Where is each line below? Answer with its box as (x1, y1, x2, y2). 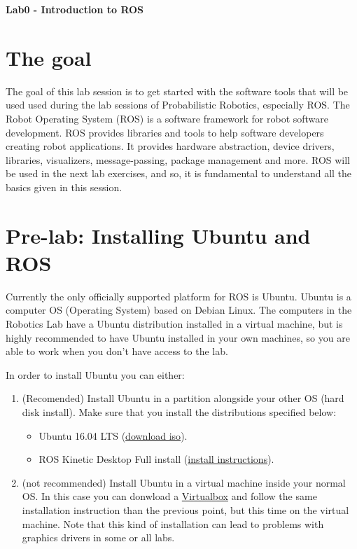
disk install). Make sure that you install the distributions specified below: (22, 404, 337, 419)
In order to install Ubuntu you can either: (6, 367, 185, 382)
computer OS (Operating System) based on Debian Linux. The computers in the (6, 303, 352, 317)
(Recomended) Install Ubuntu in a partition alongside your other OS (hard (22, 391, 344, 405)
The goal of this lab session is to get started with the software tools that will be (6, 83, 349, 98)
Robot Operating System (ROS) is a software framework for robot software (6, 111, 329, 125)
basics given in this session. (6, 179, 122, 194)
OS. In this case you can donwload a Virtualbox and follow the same (22, 489, 317, 503)
